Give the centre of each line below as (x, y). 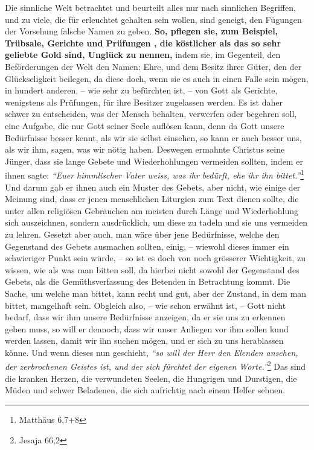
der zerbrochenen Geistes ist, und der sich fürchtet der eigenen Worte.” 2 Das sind (155, 366)
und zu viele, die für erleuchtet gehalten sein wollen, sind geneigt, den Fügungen (153, 19)
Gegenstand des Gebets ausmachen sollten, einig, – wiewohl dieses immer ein (147, 246)
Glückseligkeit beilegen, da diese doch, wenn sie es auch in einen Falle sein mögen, (157, 78)
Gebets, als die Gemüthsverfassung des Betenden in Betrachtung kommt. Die (148, 281)
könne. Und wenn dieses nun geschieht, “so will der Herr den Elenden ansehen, (152, 352)
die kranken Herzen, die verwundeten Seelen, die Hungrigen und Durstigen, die (151, 378)
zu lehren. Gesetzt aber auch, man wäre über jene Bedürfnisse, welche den (142, 234)
